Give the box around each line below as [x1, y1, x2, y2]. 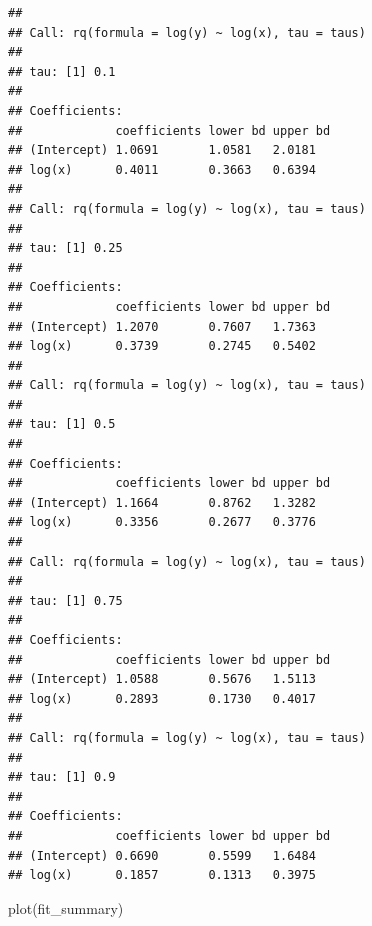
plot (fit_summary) [8, 897, 124, 918]
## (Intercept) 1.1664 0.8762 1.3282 [8, 495, 316, 510]
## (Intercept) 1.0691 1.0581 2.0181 [8, 143, 316, 158]
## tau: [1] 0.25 [8, 241, 123, 256]
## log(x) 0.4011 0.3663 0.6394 [8, 162, 316, 177]
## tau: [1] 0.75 [8, 593, 123, 608]
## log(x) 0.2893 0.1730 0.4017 [8, 691, 316, 706]
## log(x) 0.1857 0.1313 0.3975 [8, 868, 316, 883]
